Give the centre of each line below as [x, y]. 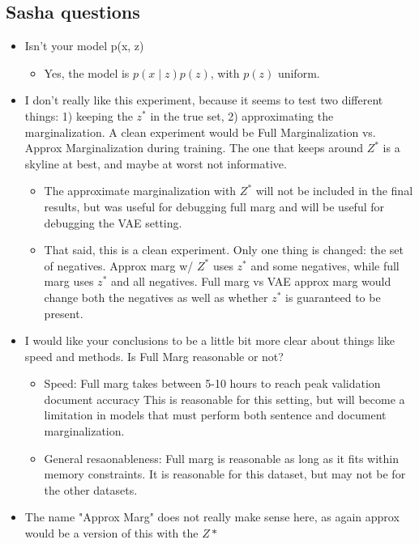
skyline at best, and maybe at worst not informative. [156, 163]
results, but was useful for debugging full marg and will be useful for [214, 206]
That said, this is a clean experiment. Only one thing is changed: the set [224, 250]
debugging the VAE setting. [113, 222]
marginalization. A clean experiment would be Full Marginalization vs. [200, 132]
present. [64, 313]
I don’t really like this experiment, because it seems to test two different [204, 100]
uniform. [299, 72]
